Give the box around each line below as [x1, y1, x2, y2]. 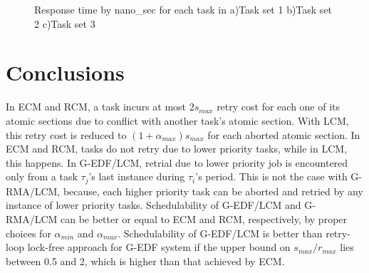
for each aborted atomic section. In [207, 127, 360, 142]
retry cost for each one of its [217, 99, 341, 114]
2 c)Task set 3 [34, 16, 95, 31]
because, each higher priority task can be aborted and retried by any [63, 183, 363, 198]
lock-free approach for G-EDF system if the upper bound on [27, 239, 291, 254]
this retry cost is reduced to [6, 127, 127, 142]
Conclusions [6, 58, 125, 87]
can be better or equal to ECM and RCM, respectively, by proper [60, 211, 348, 226]
